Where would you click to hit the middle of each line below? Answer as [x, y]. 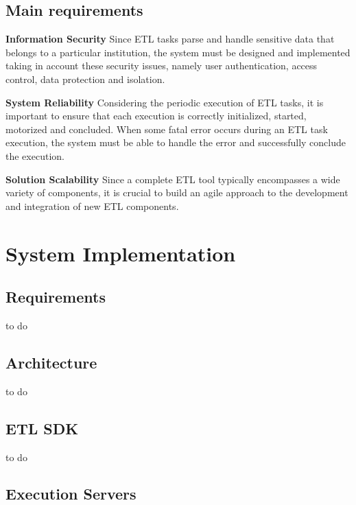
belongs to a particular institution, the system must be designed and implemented [178, 52]
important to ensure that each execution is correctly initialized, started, [156, 116]
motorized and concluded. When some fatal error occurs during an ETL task [167, 129]
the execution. [35, 155]
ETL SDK [42, 428]
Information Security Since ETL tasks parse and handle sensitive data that [170, 39]
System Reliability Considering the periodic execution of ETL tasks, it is [165, 102]
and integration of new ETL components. [92, 205]
